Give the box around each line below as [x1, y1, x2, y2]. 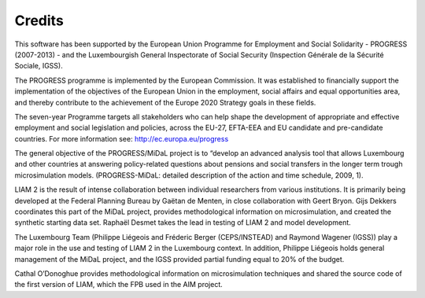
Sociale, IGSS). [14, 61, 63, 71]
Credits [14, 12, 65, 29]
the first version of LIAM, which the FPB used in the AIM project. [14, 280, 224, 289]
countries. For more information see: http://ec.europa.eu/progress [14, 134, 229, 143]
